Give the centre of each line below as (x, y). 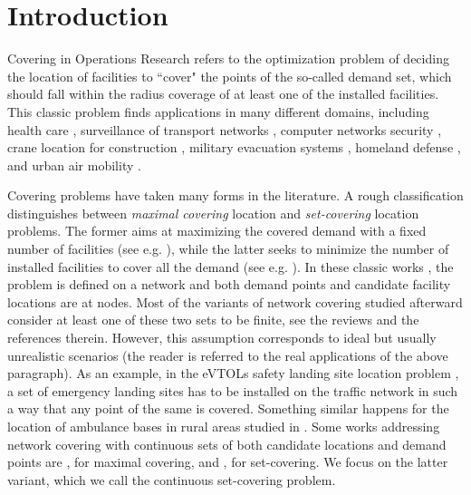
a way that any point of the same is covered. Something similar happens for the (228, 408)
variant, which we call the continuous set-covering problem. (172, 479)
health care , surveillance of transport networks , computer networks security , (225, 129)
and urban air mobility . (74, 165)
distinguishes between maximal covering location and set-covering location (213, 213)
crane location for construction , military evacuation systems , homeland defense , (234, 147)
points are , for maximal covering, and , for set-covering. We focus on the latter (228, 462)
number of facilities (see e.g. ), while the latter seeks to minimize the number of (228, 249)
